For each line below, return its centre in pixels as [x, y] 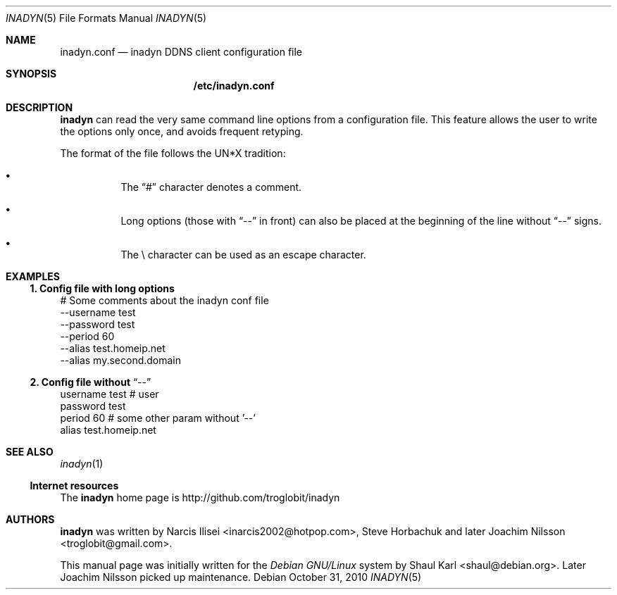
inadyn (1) [82, 464]
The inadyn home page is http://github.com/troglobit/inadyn [200, 497]
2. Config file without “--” [91, 382]
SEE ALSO [30, 452]
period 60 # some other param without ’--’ [158, 418]
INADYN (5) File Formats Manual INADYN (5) [106, 18]
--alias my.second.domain [121, 360]
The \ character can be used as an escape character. [243, 255]
